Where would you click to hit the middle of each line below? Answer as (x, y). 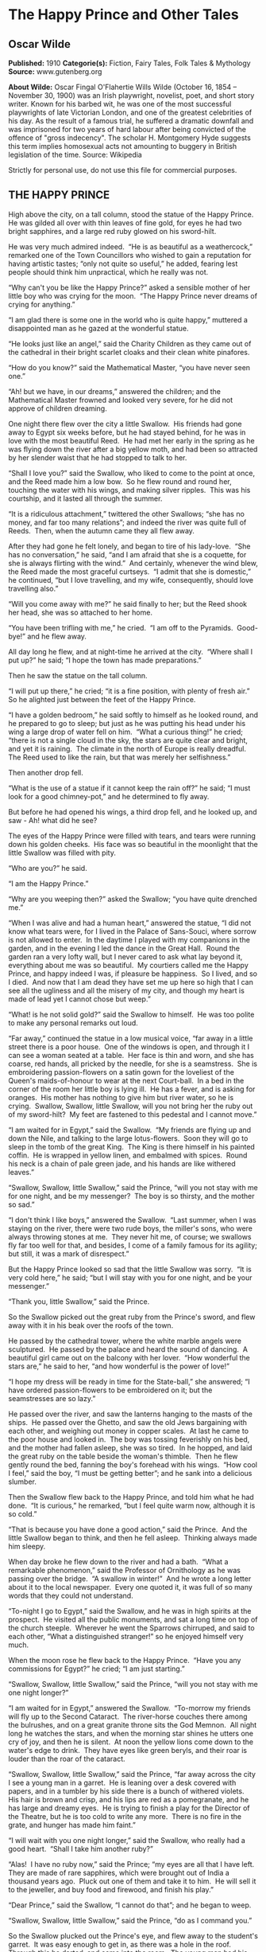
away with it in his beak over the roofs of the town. (91, 1325)
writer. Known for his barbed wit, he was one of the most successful (120, 104)
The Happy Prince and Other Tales (124, 15)
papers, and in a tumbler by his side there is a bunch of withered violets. (126, 1791)
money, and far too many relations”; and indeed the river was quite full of (127, 522)
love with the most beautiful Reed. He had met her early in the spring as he (132, 440)
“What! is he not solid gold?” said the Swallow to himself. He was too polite (131, 1014)
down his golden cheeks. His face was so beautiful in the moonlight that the (133, 844)
